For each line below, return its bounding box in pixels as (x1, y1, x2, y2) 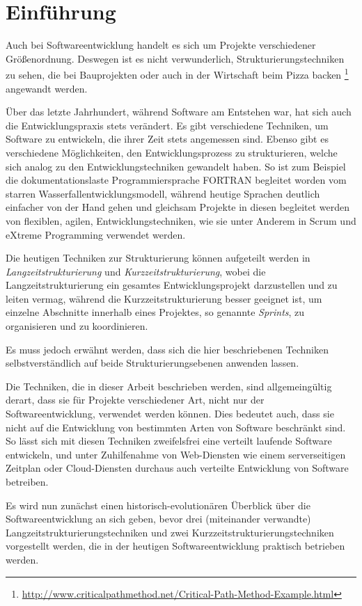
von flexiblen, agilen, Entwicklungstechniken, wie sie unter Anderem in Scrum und (6, 213, 356, 228)
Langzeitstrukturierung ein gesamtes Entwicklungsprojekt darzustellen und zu (6, 278, 338, 292)
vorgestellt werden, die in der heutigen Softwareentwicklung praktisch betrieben (6, 539, 345, 553)
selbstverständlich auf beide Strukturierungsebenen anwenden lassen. (6, 356, 299, 370)
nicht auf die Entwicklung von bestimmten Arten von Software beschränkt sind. (6, 420, 346, 434)
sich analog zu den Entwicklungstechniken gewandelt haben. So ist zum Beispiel (6, 159, 346, 173)
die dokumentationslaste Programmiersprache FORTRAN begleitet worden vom (6, 173, 347, 187)
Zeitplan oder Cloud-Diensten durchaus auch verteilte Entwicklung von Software (6, 461, 349, 475)
